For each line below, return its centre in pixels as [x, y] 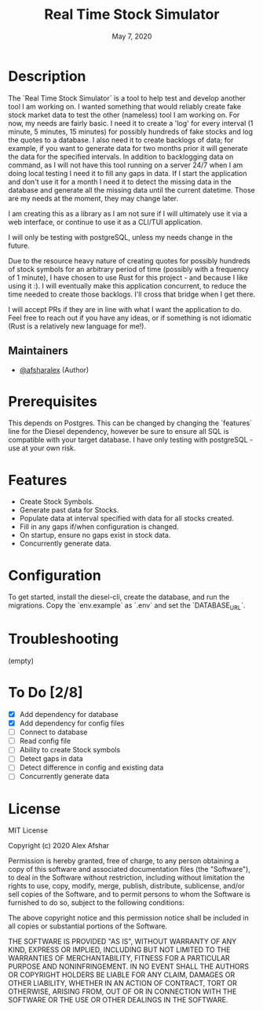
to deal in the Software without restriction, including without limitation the [126, 877]
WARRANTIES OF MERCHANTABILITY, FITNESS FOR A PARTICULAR [119, 958]
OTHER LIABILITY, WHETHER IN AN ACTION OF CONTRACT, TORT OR [122, 983]
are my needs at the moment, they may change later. [93, 198]
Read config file [45, 741]
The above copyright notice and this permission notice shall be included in [128, 918]
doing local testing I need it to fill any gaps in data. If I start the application [128, 173]
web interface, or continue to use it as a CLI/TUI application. [105, 222]
